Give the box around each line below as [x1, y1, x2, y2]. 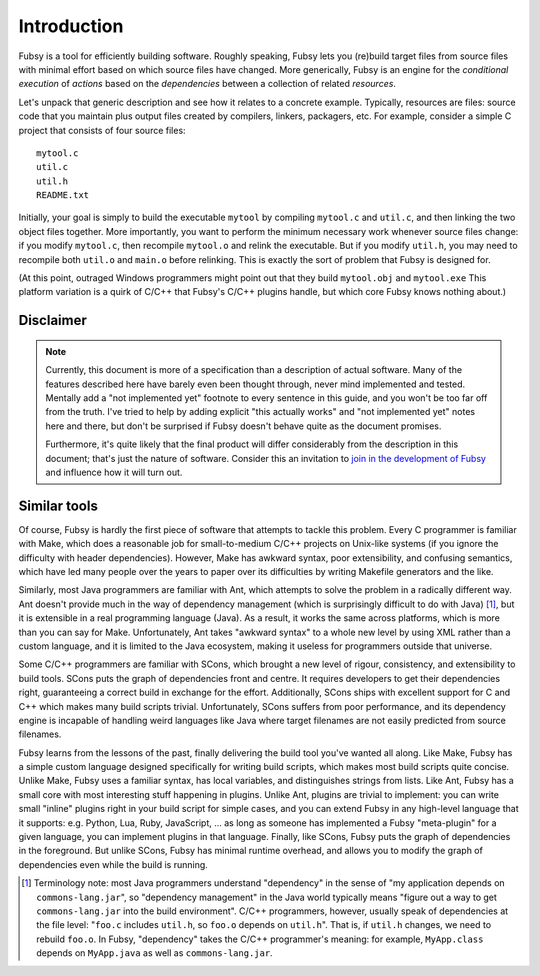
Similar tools [18, 497, 99, 514]
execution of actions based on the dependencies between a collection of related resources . [18, 78, 397, 90]
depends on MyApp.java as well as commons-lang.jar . [36, 947, 274, 959]
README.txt [36, 190, 90, 201]
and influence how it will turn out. [45, 466, 183, 478]
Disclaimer [18, 312, 87, 329]
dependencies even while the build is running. [18, 858, 209, 870]
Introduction [18, 15, 124, 37]
